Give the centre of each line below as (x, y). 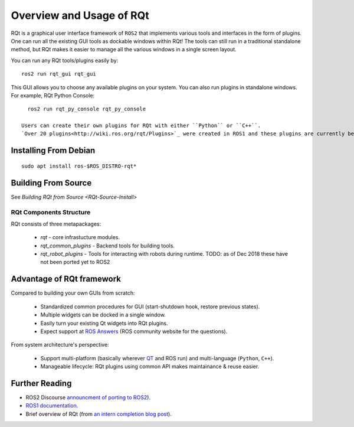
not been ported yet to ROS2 (75, 262)
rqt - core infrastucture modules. (80, 237)
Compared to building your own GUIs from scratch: (73, 293)
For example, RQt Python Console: (53, 95)
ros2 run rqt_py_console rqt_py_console (87, 109)
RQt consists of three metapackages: (56, 224)
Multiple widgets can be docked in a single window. (103, 315)
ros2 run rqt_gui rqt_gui (59, 74)
